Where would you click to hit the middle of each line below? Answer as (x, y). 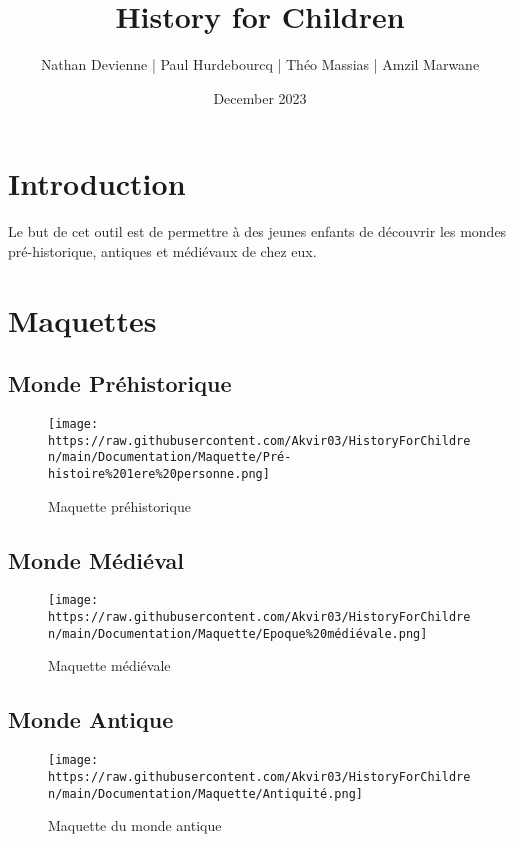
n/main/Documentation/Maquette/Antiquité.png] (205, 793)
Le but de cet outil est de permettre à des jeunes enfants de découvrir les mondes (257, 231)
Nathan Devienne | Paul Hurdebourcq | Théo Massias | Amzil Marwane (260, 64)
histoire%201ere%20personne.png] (159, 473)
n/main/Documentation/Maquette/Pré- (170, 457)
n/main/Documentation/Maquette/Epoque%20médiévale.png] (238, 633)
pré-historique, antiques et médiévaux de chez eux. (162, 250)
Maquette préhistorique (119, 505)
